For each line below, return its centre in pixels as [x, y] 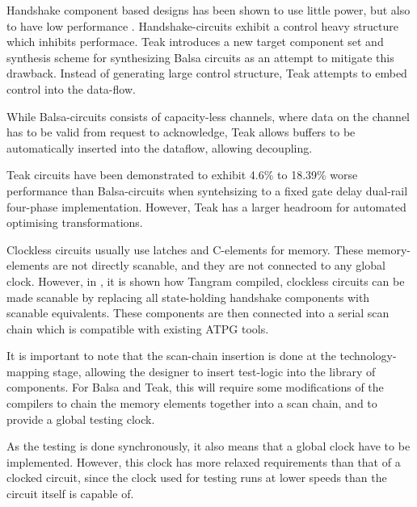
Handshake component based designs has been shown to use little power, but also [208, 10]
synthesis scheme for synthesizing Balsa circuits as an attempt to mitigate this [200, 57]
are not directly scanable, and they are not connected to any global [219, 265]
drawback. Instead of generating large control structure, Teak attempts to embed [207, 73]
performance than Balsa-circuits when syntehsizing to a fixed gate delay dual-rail [207, 190]
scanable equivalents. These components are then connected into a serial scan [198, 313]
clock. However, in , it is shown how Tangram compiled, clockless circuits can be [206, 281]
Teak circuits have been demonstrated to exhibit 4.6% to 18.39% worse [182, 175]
